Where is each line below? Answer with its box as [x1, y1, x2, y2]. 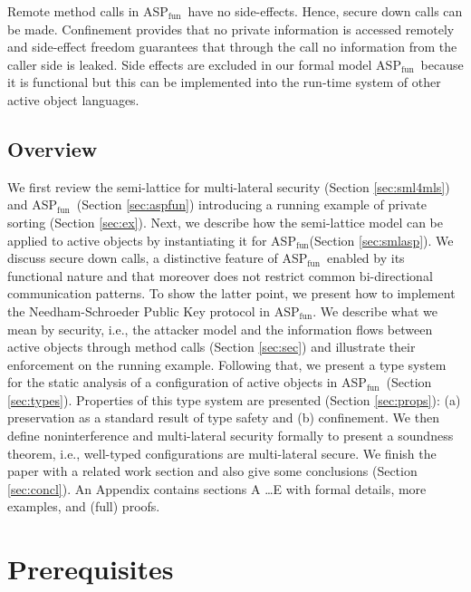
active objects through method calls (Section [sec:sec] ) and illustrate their [7, 337, 416, 356]
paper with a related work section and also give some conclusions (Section [7, 461, 418, 480]
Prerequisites [7, 550, 174, 587]
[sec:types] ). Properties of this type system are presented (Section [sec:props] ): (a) [7, 390, 461, 409]
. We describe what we [312, 301, 437, 320]
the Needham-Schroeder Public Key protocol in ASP [7, 301, 300, 320]
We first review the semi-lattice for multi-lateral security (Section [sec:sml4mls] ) [7, 177, 450, 196]
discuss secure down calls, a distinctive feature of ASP [7, 248, 308, 267]
